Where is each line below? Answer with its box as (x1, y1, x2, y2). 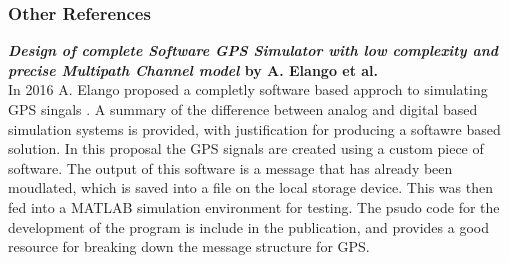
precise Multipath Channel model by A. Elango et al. (8, 59, 379, 80)
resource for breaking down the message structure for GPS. (8, 236, 370, 257)
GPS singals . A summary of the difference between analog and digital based (8, 99, 478, 119)
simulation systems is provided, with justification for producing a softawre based (8, 118, 501, 139)
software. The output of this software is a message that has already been (8, 157, 453, 178)
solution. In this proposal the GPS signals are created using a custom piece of (8, 138, 484, 159)
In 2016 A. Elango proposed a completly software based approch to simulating (8, 79, 488, 100)
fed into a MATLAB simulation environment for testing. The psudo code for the (8, 196, 500, 217)
